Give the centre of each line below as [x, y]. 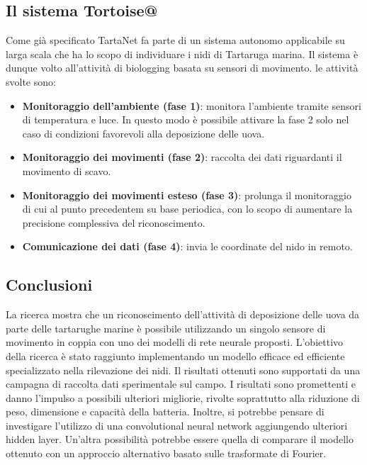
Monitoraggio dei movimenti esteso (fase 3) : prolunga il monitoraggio [187, 195]
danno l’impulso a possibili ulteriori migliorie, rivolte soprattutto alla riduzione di [183, 397]
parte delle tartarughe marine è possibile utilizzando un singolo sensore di [166, 328]
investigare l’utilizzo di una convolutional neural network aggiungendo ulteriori [177, 425]
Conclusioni [49, 285]
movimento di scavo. [67, 170]
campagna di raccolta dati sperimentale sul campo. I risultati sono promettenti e [181, 384]
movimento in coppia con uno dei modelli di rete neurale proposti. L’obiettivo [175, 342]
